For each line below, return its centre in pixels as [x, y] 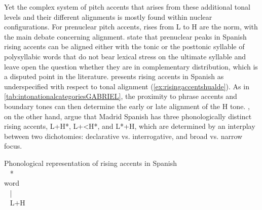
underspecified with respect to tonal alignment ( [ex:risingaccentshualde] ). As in [127, 86]
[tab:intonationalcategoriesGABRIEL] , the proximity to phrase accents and [121, 96]
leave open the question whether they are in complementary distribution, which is [131, 66]
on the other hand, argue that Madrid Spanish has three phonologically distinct [128, 116]
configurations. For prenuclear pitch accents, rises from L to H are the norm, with [131, 27]
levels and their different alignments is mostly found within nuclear [108, 16]
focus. [13, 146]
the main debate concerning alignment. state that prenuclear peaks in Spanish [125, 36]
